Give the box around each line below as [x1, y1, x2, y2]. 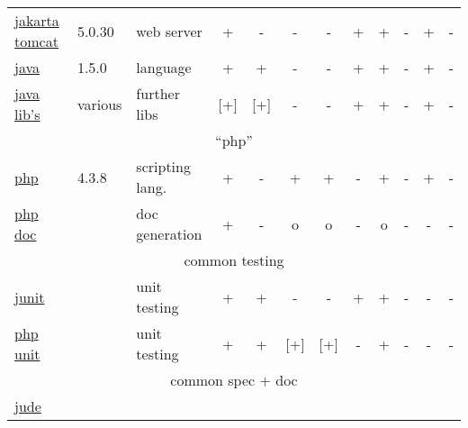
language [136, 57, 192, 77]
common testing [184, 250, 284, 270]
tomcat [14, 31, 58, 51]
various [76, 93, 122, 114]
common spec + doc [170, 369, 298, 390]
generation [136, 223, 202, 244]
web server [136, 20, 202, 41]
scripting [136, 156, 191, 177]
